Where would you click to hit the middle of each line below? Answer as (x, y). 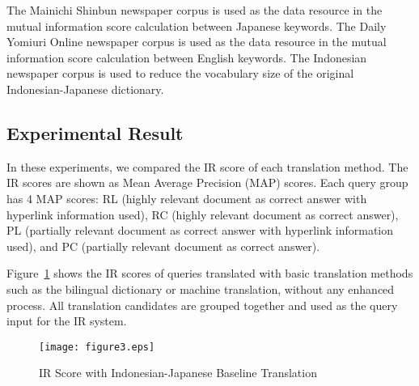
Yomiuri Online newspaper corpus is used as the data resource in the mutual (197, 42)
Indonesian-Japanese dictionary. (85, 89)
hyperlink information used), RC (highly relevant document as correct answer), (203, 214)
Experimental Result (95, 132)
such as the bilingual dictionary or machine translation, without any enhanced (201, 288)
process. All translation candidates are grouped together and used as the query (202, 305)
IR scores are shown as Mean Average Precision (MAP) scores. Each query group (207, 182)
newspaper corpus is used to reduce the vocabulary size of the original (180, 73)
